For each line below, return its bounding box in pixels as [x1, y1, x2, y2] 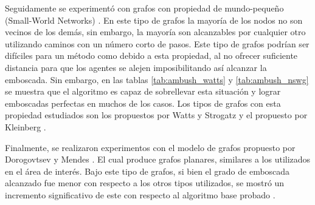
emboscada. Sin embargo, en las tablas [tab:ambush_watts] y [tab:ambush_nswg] [5, 73, 309, 86]
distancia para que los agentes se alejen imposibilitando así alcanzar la [5, 61, 267, 73]
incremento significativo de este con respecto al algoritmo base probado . [5, 188, 275, 201]
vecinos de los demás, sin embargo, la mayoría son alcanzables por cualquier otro [5, 25, 306, 38]
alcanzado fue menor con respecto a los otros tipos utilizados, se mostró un [5, 176, 285, 189]
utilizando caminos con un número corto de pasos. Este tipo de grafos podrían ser [5, 37, 310, 50]
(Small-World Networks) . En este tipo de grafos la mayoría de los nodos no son [5, 13, 303, 26]
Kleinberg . [5, 120, 46, 133]
